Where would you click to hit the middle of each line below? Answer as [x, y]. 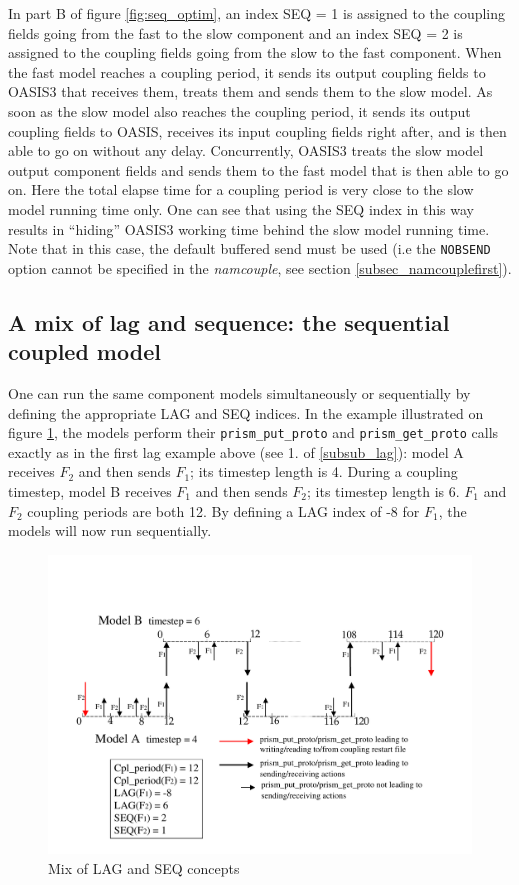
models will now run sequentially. [110, 530]
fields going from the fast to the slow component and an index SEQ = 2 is [235, 32]
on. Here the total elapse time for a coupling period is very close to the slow [241, 189]
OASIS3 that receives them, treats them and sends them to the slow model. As [250, 91]
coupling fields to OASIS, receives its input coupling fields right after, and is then [257, 130]
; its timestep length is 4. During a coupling [324, 471]
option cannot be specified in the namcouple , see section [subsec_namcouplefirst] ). [260, 267]
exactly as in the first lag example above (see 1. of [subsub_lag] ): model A [236, 451]
